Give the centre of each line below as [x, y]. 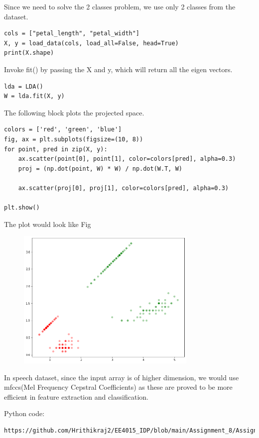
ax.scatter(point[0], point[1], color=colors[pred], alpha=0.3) [127, 159]
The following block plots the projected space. [74, 112]
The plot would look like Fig [48, 224]
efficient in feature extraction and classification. [76, 396]
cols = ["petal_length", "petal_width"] [72, 34]
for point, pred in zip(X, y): [56, 149]
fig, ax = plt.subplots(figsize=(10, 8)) [74, 139]
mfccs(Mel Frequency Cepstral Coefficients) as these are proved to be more [118, 387]
